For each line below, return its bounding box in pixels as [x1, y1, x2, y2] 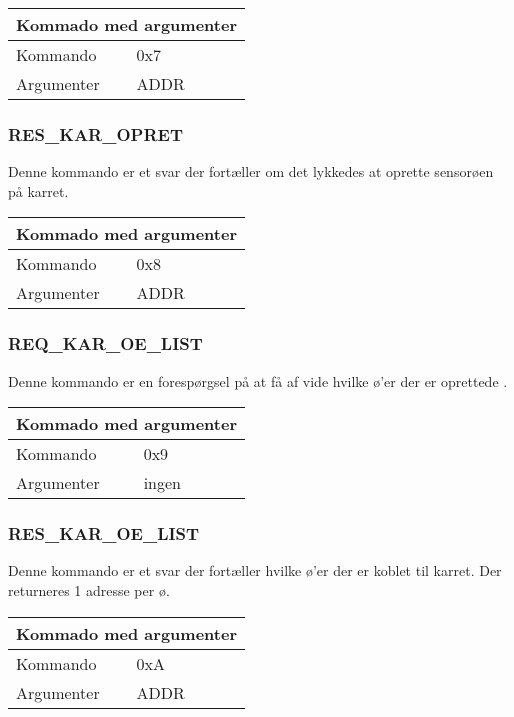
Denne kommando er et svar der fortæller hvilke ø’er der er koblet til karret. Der [8, 560, 502, 581]
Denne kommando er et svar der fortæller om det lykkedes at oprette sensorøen [8, 161, 494, 182]
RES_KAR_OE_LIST [8, 521, 200, 546]
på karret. [8, 180, 69, 201]
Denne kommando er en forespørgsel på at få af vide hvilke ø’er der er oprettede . [8, 370, 508, 391]
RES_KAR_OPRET [8, 121, 184, 146]
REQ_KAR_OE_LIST [8, 331, 203, 356]
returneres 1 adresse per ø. [8, 580, 170, 601]
